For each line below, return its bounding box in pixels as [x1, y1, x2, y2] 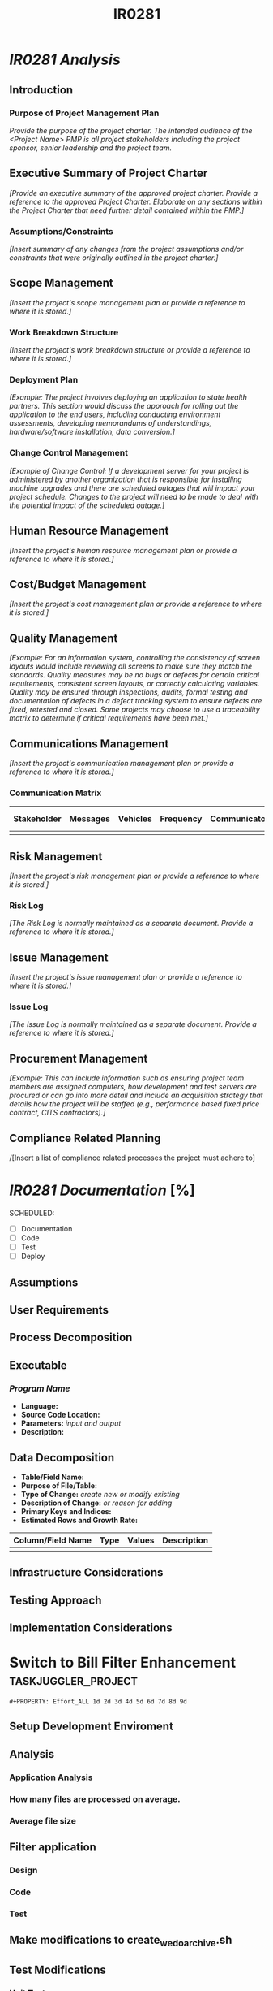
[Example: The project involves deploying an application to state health [9, 392, 248, 402]
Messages [69, 813, 110, 825]
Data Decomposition [9, 1451, 115, 1465]
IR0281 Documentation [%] [9, 1181, 195, 1200]
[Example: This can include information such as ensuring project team [9, 1073, 245, 1083]
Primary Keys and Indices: [20, 1506, 112, 1516]
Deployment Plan [9, 374, 79, 386]
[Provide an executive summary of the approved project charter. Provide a [9, 188, 258, 197]
